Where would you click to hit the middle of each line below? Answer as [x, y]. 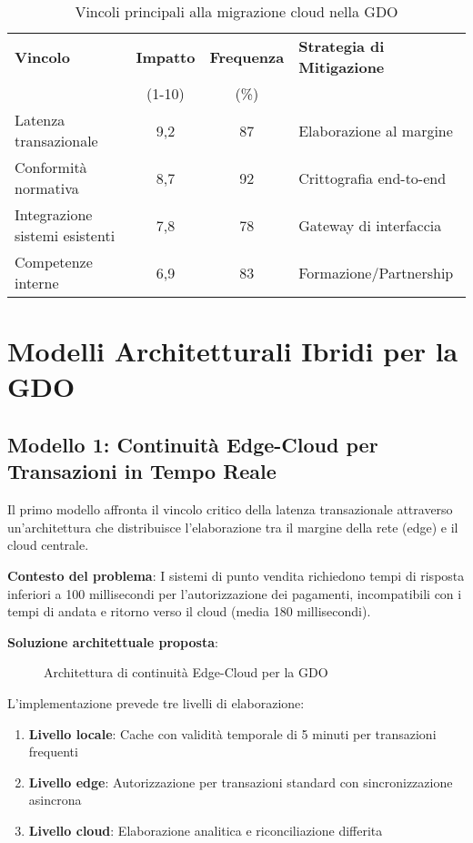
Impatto [166, 56]
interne [37, 283]
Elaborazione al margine [376, 130]
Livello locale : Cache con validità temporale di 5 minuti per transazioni [232, 733]
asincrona [55, 800]
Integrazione [54, 214]
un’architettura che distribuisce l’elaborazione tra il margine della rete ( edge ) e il [233, 527]
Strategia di [342, 46]
